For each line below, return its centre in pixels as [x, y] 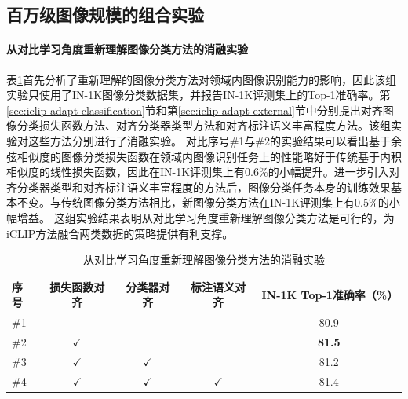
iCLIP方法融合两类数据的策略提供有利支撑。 [120, 233]
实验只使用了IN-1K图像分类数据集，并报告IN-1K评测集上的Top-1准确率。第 [199, 95]
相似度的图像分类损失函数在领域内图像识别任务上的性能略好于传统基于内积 [209, 156]
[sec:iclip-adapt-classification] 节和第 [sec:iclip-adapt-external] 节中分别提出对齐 [195, 110]
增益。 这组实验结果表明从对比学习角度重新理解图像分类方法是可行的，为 [206, 217]
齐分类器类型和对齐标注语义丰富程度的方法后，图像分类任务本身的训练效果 [199, 187]
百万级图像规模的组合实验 [105, 15]
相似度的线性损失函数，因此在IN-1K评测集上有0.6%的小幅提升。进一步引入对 [203, 172]
